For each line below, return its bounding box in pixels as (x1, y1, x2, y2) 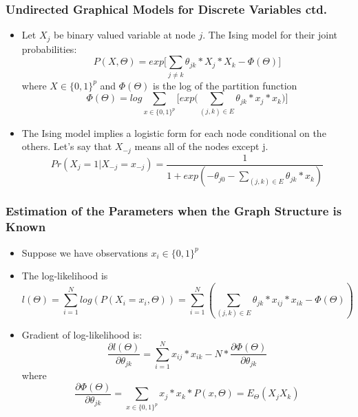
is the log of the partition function (152, 78, 297, 92)
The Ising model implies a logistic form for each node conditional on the (21, 125, 326, 140)
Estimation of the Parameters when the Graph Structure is (6, 202, 342, 220)
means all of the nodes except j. (134, 139, 268, 153)
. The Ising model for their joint (202, 28, 338, 42)
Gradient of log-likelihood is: (21, 327, 143, 341)
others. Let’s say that (21, 139, 112, 153)
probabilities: (21, 41, 77, 56)
